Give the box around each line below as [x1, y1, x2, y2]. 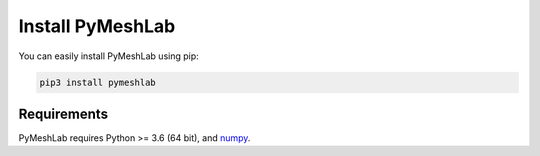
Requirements [18, 105, 109, 122]
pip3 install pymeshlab [39, 76, 157, 88]
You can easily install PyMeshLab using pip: [18, 50, 199, 62]
